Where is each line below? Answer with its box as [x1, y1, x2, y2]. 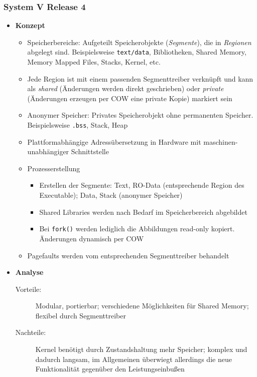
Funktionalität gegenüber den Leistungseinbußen [35, 363, 185, 374]
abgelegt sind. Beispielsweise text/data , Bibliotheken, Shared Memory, [27, 47, 246, 57]
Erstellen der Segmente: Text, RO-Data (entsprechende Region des [39, 180, 244, 190]
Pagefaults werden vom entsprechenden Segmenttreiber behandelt [27, 250, 229, 260]
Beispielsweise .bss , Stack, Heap [27, 120, 128, 130]
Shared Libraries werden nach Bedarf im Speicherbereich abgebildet [39, 206, 247, 217]
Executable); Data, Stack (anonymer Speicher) [39, 190, 183, 200]
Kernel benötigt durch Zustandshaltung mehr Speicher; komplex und [35, 344, 247, 354]
